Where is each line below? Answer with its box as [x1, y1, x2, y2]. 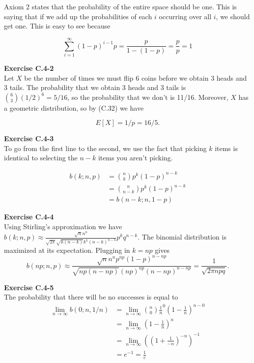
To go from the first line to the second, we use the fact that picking [4, 143, 207, 153]
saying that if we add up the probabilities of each [4, 11, 152, 21]
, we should [216, 11, 250, 21]
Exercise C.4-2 [4, 62, 54, 73]
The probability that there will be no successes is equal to [4, 292, 178, 302]
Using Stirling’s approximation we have [4, 221, 122, 231]
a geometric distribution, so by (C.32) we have [4, 102, 144, 113]
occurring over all [159, 11, 212, 21]
